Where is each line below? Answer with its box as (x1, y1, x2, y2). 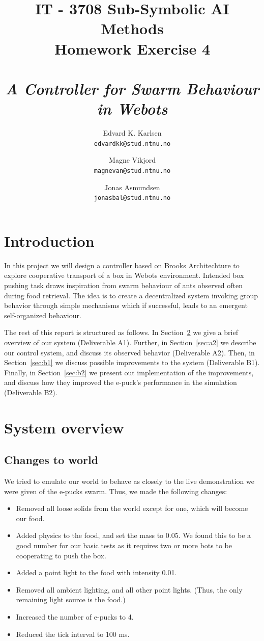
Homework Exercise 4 (54, 38, 211, 59)
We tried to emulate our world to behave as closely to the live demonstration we (4, 476, 254, 486)
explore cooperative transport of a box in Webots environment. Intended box (4, 270, 244, 280)
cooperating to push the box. (16, 550, 106, 560)
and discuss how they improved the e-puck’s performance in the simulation (4, 377, 237, 388)
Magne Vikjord (109, 155, 156, 165)
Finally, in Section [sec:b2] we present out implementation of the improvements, (4, 367, 254, 377)
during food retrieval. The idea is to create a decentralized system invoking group (4, 290, 258, 300)
